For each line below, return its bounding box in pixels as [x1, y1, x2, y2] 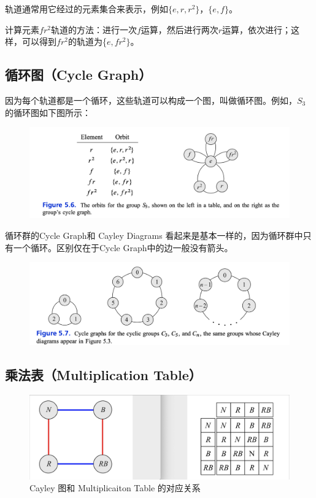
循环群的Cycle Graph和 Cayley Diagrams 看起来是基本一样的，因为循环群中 [5, 229, 303, 241]
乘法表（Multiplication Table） [5, 365, 202, 384]
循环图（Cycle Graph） [5, 65, 152, 84]
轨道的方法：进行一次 [50, 23, 137, 36]
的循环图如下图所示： [5, 106, 91, 119]
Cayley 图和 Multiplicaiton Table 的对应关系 [29, 481, 201, 494]
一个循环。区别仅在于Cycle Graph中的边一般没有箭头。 [13, 241, 233, 254]
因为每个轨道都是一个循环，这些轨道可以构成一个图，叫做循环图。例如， [5, 93, 297, 106]
